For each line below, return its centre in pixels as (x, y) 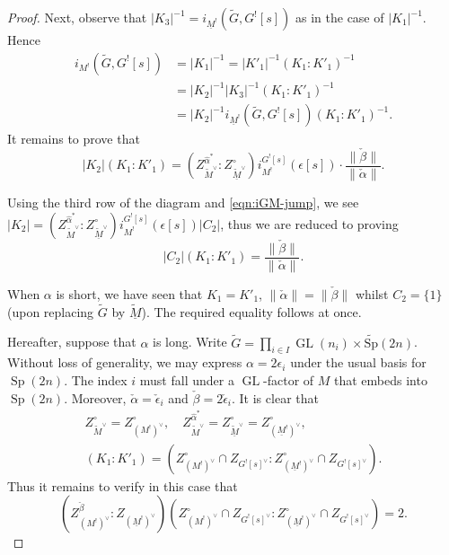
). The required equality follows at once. (251, 311)
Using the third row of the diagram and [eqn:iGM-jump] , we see (183, 203)
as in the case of (340, 17)
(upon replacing (51, 311)
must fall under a (187, 379)
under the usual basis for (358, 362)
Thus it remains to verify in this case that (123, 485)
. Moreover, (95, 397)
